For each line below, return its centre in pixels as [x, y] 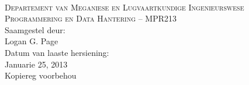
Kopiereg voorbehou [41, 75]
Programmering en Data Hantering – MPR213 [91, 18]
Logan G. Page [32, 41]
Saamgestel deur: [35, 29]
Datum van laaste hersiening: [57, 52]
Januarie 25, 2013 [36, 64]
